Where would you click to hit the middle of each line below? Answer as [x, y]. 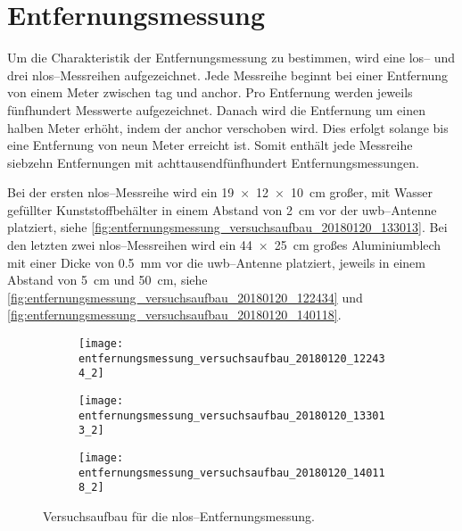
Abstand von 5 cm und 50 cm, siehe [107, 280]
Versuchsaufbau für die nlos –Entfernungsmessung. [179, 515]
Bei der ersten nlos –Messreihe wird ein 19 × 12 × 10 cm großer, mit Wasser [220, 192]
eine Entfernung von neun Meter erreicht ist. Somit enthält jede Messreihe [210, 145]
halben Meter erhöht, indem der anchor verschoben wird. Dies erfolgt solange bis [228, 127]
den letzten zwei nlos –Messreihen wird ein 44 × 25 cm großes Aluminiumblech [224, 245]
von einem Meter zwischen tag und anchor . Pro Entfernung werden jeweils [210, 92]
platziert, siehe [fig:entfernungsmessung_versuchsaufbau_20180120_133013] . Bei [227, 227]
